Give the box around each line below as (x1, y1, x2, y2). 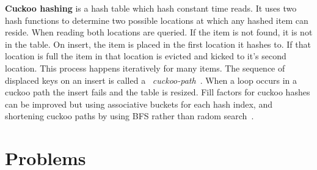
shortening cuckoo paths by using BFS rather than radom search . (5, 109, 254, 122)
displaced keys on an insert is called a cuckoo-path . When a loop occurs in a (5, 73, 297, 86)
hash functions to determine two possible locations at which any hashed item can (5, 13, 308, 26)
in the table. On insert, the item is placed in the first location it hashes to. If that (5, 37, 311, 50)
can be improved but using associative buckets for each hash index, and (5, 97, 272, 110)
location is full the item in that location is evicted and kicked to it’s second (5, 50, 286, 62)
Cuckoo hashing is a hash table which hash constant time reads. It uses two (5, 2, 297, 14)
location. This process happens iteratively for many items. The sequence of (5, 61, 285, 74)
